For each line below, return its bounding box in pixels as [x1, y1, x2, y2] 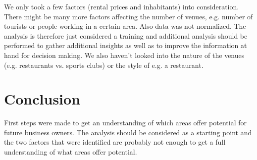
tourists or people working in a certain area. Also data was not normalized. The [4, 21, 246, 31]
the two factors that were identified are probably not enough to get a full [4, 137, 226, 147]
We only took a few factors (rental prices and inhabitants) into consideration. [4, 1, 239, 11]
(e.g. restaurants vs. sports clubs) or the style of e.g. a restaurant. [4, 59, 204, 70]
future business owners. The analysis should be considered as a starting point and [4, 127, 252, 137]
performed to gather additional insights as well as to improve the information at [4, 40, 247, 51]
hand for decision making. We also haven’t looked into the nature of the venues [4, 50, 245, 60]
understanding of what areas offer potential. [4, 147, 137, 157]
